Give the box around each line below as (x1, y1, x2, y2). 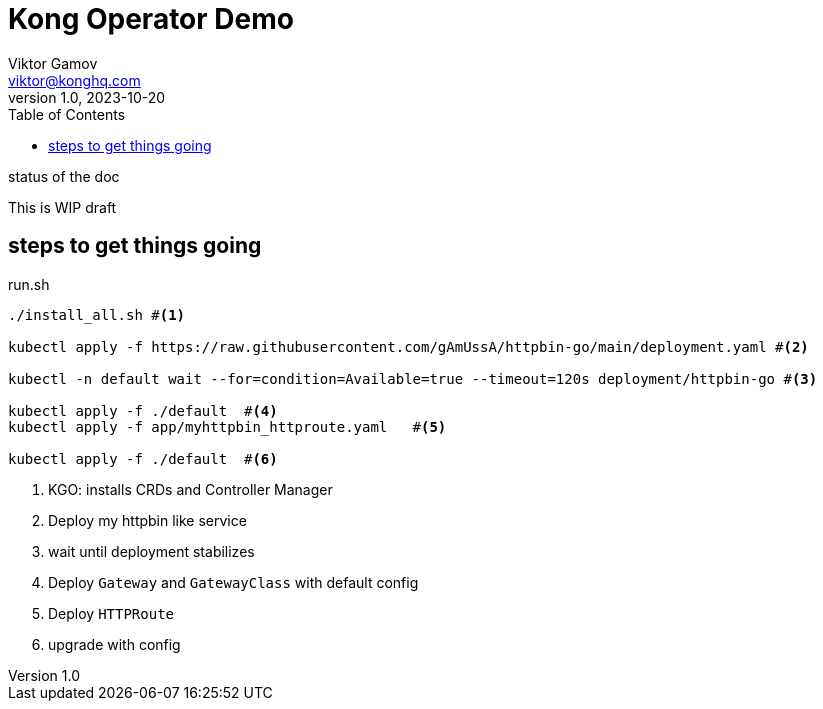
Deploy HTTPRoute (48, 604, 175, 622)
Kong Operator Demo (8, 2, 294, 36)
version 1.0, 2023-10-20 (8, 88, 166, 106)
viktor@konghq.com (8, 71, 141, 89)
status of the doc (8, 167, 120, 185)
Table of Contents (8, 105, 126, 123)
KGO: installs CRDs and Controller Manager (48, 480, 333, 498)
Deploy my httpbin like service (48, 511, 247, 529)
